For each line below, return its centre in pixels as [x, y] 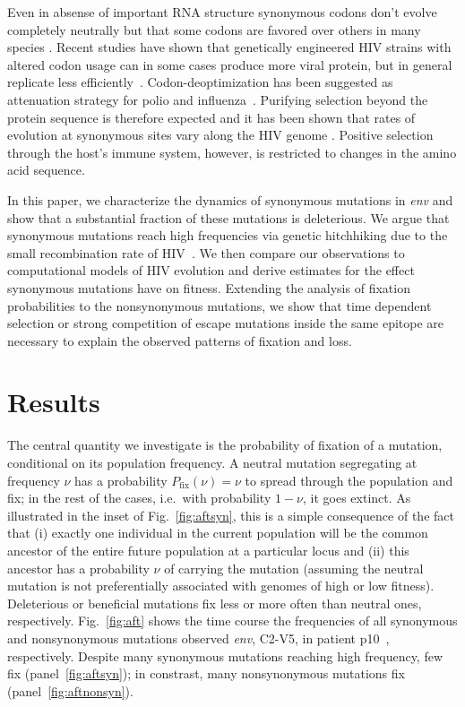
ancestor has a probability [78, 568]
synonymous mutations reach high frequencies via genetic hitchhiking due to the [228, 235]
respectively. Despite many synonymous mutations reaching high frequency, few [225, 655]
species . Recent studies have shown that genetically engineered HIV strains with [229, 47]
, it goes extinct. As [357, 498]
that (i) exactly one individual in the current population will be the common [218, 533]
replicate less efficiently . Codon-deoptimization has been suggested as [200, 82]
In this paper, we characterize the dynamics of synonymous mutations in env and [230, 199]
